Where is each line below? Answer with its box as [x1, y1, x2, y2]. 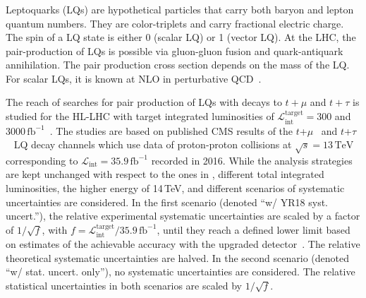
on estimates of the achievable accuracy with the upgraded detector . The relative [6, 237, 360, 251]
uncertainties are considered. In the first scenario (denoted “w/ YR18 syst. [6, 194, 328, 209]
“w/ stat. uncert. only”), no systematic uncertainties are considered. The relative [6, 264, 355, 279]
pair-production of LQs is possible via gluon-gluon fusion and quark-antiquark [6, 43, 343, 58]
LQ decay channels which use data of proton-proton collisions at [13, 137, 292, 152]
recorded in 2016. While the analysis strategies [151, 153, 353, 167]
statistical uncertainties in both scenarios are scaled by [6, 278, 243, 293]
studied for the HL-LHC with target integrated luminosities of [6, 109, 274, 124]
